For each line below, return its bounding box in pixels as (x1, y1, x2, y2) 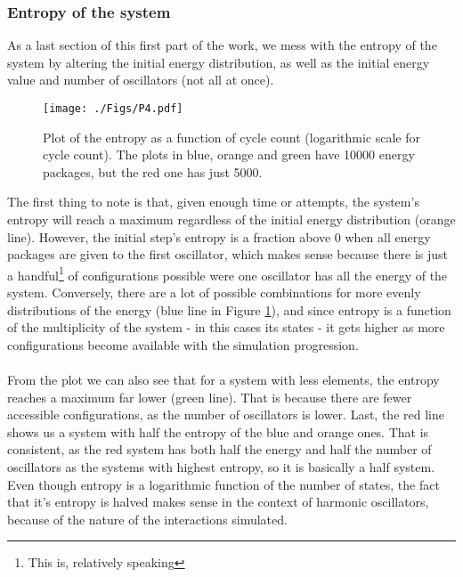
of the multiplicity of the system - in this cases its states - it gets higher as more (7, 318, 445, 337)
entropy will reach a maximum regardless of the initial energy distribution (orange (7, 210, 456, 229)
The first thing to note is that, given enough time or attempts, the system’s (7, 192, 419, 211)
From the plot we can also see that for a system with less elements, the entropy (7, 370, 440, 389)
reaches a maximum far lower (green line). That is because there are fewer (7, 387, 412, 406)
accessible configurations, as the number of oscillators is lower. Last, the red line (7, 405, 444, 424)
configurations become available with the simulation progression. (7, 335, 359, 354)
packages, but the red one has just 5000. (43, 162, 263, 181)
